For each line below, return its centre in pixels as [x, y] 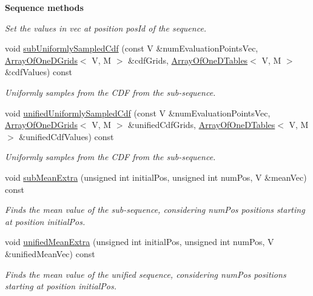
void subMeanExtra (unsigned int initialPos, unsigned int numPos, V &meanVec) [156, 177]
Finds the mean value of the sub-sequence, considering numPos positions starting [155, 210]
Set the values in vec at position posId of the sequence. [106, 28]
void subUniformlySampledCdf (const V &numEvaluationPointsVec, [132, 48]
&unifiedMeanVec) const [50, 253]
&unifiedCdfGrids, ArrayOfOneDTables [202, 125]
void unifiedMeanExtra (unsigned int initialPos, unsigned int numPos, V [140, 242]
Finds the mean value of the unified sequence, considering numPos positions [146, 274]
